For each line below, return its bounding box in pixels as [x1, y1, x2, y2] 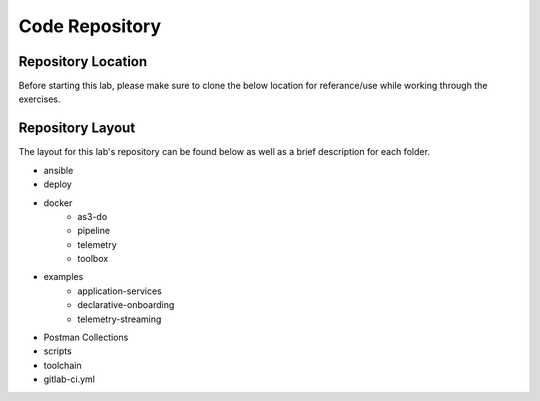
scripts [43, 345, 72, 357]
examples [43, 271, 84, 283]
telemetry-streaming [77, 313, 162, 325]
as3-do [77, 210, 108, 222]
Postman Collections [43, 331, 129, 344]
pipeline [77, 225, 110, 237]
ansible [43, 164, 74, 176]
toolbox [77, 253, 109, 265]
